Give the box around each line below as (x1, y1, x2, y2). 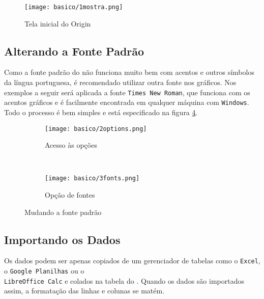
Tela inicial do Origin (24, 18, 91, 29)
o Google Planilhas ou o (4, 265, 84, 276)
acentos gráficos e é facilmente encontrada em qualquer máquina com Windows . (4, 97, 249, 107)
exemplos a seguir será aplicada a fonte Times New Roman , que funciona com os (4, 87, 250, 97)
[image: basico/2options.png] (45, 125, 147, 132)
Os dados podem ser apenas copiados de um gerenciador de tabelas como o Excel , (4, 255, 260, 266)
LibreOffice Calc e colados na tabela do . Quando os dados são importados (4, 275, 244, 286)
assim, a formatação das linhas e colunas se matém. (4, 285, 165, 296)
